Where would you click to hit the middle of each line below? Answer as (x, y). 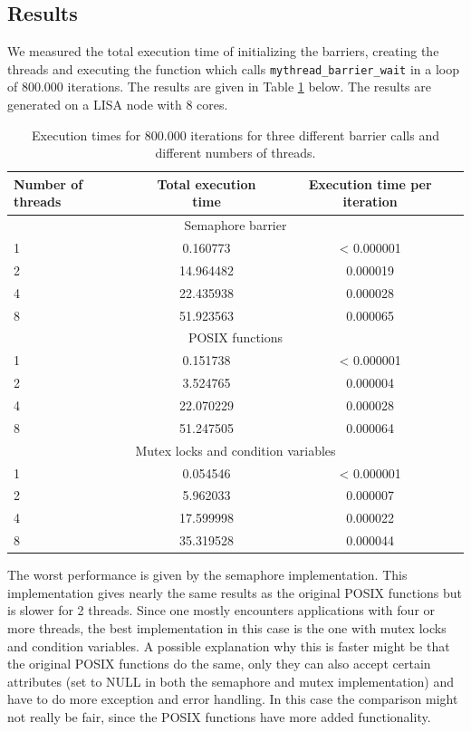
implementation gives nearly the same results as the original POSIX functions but (235, 592)
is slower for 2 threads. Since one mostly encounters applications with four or (221, 610)
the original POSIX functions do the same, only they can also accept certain (219, 664)
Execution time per (370, 183)
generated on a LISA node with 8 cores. (118, 105)
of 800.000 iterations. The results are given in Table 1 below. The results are (219, 87)
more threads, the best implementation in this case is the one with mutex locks (227, 627)
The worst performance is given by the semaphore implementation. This (207, 575)
